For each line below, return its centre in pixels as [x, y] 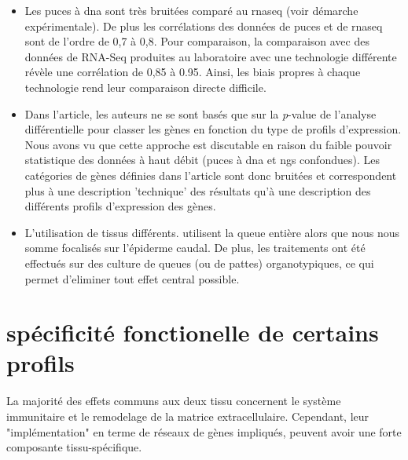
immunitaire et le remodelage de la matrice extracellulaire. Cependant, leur [188, 416]
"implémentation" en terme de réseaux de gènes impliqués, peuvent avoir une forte [204, 431]
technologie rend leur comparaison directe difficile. [145, 87]
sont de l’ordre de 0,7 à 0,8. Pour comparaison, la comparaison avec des [197, 41]
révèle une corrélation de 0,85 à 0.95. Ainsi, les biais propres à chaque [193, 72]
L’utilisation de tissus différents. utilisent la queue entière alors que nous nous [212, 232]
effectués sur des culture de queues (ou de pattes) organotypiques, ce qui [199, 263]
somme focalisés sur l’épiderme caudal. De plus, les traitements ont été [195, 248]
